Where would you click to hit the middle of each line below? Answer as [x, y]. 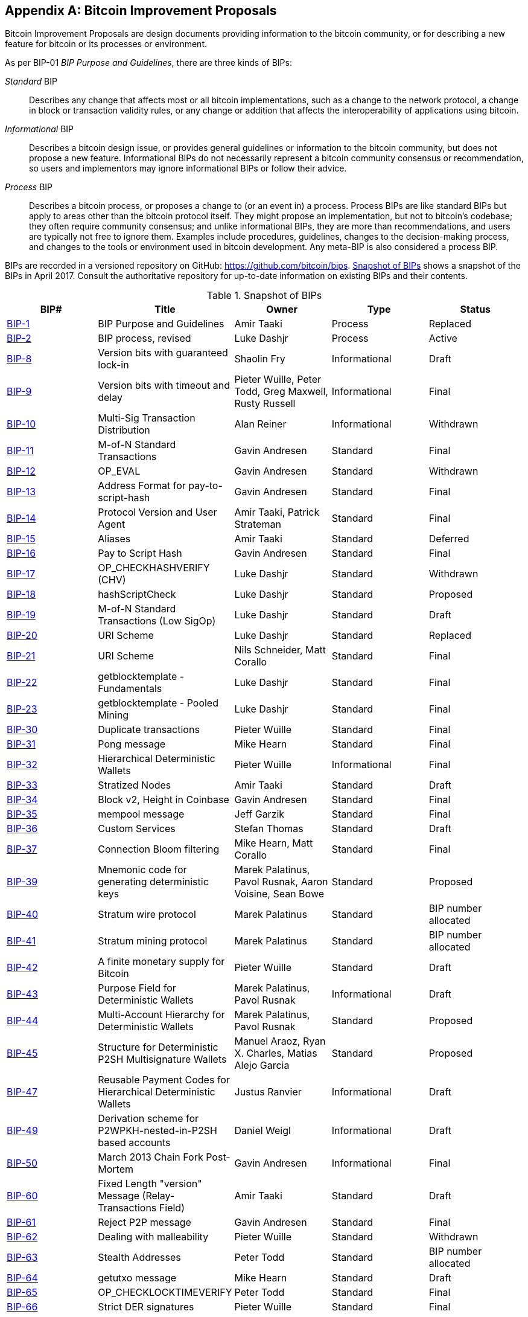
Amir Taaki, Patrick [277, 512]
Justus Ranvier [268, 1092]
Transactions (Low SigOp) [157, 621]
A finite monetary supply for [161, 962]
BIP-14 [21, 518]
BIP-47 [22, 1092]
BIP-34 [22, 800]
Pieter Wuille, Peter [278, 380]
